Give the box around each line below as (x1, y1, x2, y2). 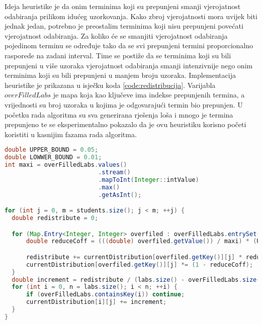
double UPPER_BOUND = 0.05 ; (5, 146, 99, 154)
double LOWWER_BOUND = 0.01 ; (5, 154, 102, 161)
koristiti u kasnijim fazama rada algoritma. (5, 129, 137, 139)
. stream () (98, 168, 131, 176)
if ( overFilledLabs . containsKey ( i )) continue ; (26, 291, 185, 298)
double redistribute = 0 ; (12, 214, 99, 222)
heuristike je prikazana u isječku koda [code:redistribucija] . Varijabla (5, 79, 216, 90)
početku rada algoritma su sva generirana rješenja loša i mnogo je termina (5, 109, 233, 120)
